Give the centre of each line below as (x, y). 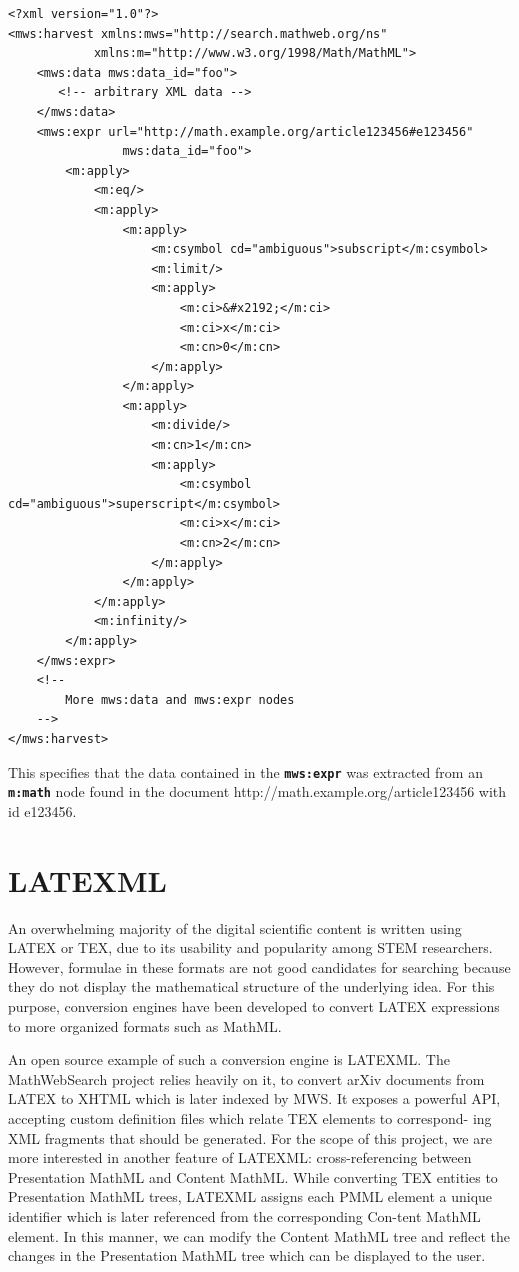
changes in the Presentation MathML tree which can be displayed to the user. (247, 1255)
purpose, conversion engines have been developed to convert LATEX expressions (254, 1005)
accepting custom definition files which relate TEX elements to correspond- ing (250, 1117)
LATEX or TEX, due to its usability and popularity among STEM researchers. (250, 947)
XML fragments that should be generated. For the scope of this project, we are (250, 1137)
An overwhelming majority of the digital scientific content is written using (235, 927)
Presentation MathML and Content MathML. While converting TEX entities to (253, 1176)
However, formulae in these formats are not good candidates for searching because (259, 966)
